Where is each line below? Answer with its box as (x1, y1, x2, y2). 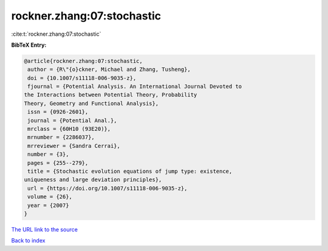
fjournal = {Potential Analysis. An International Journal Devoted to (27, 83, 242, 90)
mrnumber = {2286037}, (27, 134, 95, 141)
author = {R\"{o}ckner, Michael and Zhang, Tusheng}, (27, 66, 191, 73)
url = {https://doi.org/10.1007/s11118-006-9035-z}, (27, 185, 188, 192)
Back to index (11, 237, 46, 244)
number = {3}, (27, 151, 69, 158)
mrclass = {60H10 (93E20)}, (27, 125, 111, 133)
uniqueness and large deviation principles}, (24, 176, 162, 183)
